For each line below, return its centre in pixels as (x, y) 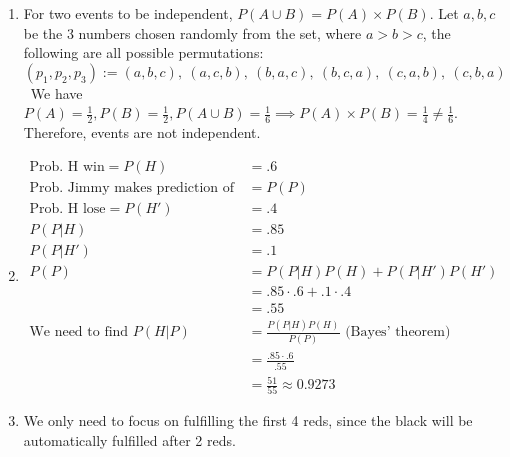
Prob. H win (67, 166)
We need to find (79, 332)
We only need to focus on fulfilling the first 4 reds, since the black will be (248, 420)
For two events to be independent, (128, 13)
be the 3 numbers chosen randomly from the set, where (192, 32)
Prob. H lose (67, 208)
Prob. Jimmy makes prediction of (132, 187)
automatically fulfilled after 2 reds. (129, 440)
